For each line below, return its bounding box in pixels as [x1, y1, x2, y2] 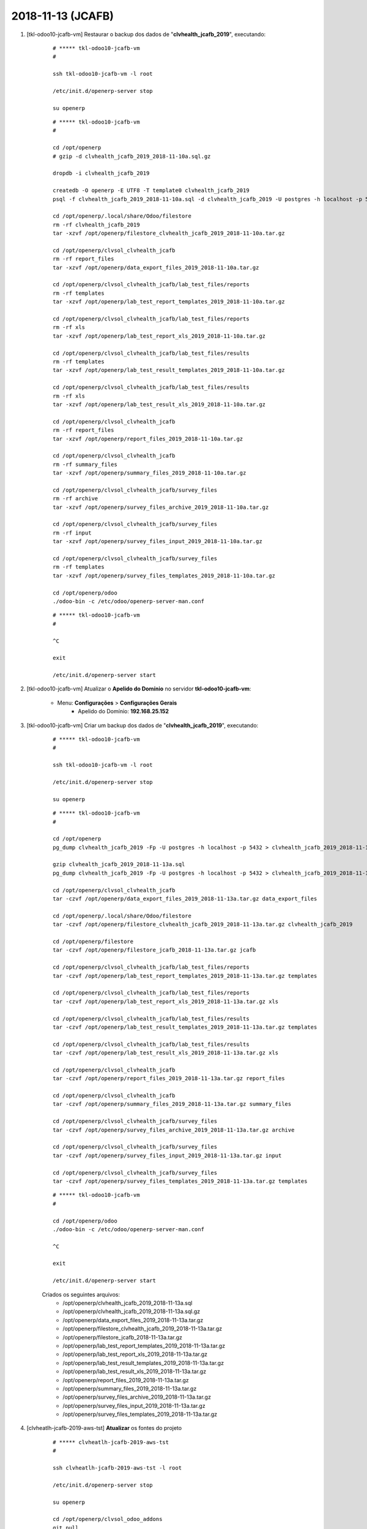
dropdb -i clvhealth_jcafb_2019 [53, 170, 150, 177]
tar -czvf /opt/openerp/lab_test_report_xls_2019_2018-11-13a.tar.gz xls [53, 998, 279, 1005]
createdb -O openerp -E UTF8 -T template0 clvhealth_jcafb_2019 [53, 187, 250, 194]
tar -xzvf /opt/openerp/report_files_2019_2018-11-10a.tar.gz [53, 435, 243, 442]
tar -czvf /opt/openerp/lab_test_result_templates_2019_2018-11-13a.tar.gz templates [53, 1023, 317, 1031]
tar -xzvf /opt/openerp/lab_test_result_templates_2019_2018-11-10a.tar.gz [53, 367, 285, 374]
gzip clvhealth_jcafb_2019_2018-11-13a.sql [53, 861, 185, 868]
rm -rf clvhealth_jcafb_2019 [53, 221, 140, 228]
